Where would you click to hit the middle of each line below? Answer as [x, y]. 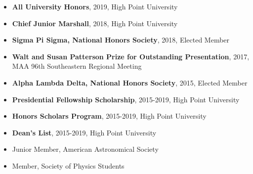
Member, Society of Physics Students [68, 165]
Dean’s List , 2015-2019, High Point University [84, 132]
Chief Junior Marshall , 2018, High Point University [95, 23]
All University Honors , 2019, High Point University [95, 6]
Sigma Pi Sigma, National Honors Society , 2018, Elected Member [121, 40]
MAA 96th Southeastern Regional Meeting [77, 66]
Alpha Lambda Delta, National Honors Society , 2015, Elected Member [130, 82]
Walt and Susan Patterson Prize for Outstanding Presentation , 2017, [131, 56]
